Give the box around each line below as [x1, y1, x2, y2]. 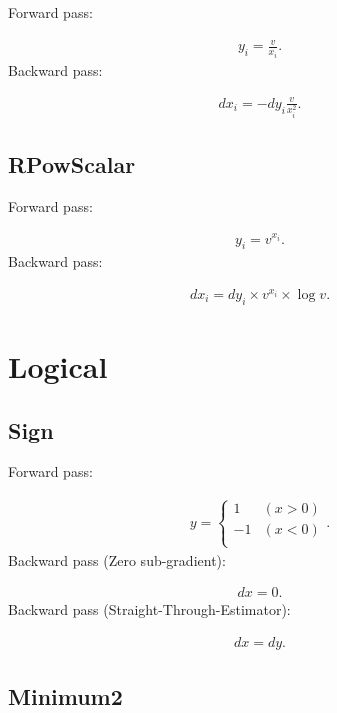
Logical [8, 346, 108, 387]
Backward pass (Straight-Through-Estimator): [8, 599, 291, 620]
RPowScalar [8, 149, 136, 180]
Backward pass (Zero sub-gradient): [8, 549, 226, 570]
